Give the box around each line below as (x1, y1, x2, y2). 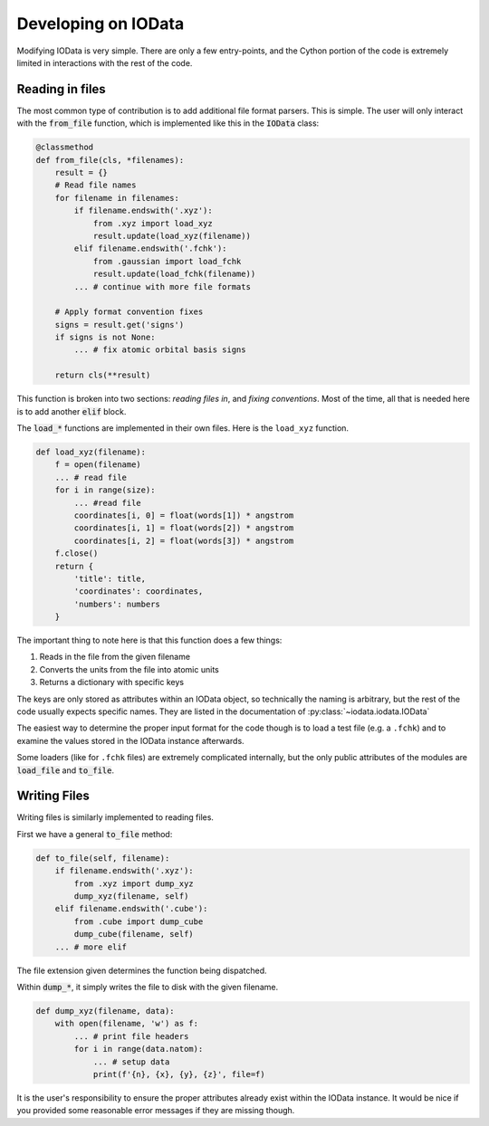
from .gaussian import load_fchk (92, 256, 242, 266)
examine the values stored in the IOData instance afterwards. (16, 735, 244, 746)
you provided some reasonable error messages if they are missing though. (16, 1105, 295, 1116)
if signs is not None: (54, 332, 156, 343)
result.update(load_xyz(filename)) (92, 231, 251, 241)
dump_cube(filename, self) (73, 929, 194, 940)
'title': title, (73, 573, 147, 584)
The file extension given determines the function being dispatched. (16, 965, 267, 976)
